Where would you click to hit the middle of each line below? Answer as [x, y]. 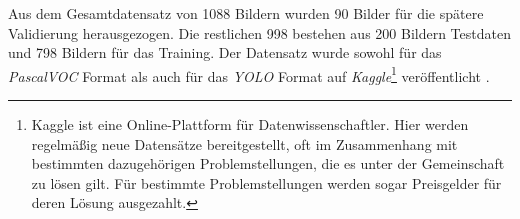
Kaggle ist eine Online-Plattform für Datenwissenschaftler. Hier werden [250, 124]
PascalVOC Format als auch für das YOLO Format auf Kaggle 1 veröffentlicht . [249, 74]
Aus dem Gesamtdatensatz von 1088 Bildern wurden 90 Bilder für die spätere [246, 13]
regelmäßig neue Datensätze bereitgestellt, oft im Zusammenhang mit [244, 143]
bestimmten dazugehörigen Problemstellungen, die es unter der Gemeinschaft [268, 163]
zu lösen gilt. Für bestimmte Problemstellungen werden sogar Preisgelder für [266, 182]
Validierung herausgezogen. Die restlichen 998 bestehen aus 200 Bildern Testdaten [259, 32]
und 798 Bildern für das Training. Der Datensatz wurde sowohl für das [225, 52]
